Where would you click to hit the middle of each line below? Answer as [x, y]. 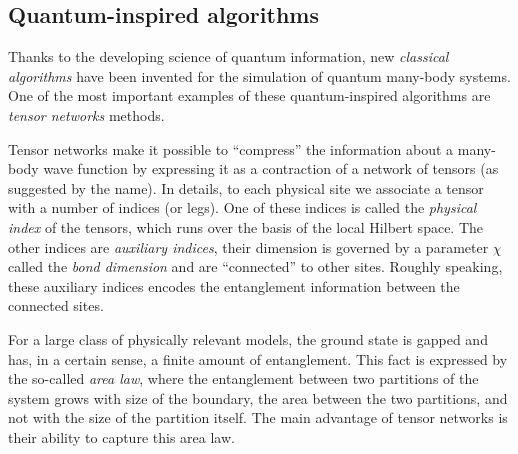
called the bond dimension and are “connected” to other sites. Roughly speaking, [255, 266]
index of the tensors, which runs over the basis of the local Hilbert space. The [246, 226]
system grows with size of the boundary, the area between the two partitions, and [258, 397]
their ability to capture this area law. [121, 436]
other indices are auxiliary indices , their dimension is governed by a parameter [248, 246]
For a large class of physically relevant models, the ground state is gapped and [248, 338]
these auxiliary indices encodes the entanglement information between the [234, 285]
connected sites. [56, 305]
